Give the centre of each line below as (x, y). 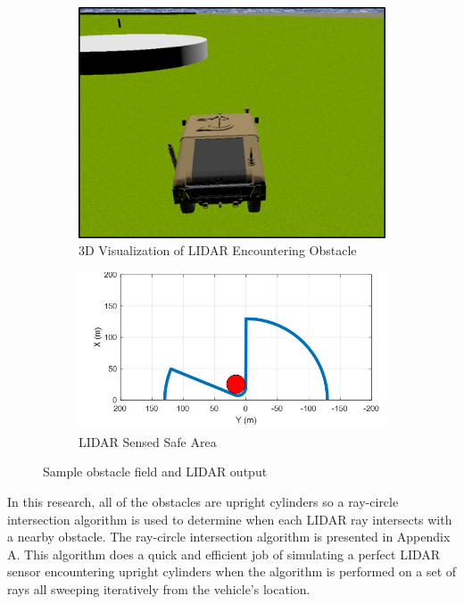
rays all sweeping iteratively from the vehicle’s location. (159, 588)
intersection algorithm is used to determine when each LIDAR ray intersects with (230, 519)
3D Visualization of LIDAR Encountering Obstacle (218, 250)
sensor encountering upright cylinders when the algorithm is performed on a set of (232, 571)
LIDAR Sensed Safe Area (148, 441)
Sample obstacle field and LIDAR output (155, 472)
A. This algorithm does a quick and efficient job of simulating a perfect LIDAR (224, 554)
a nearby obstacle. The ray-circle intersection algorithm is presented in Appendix (229, 537)
